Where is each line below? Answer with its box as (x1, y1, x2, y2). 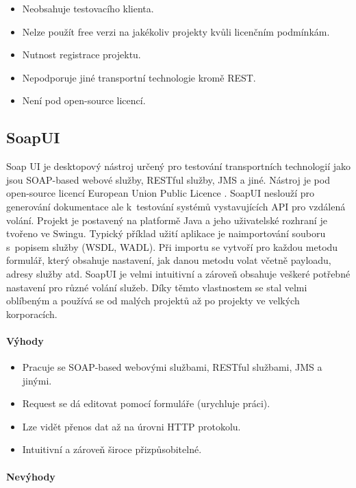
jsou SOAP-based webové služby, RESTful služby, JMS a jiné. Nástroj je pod (6, 172, 330, 186)
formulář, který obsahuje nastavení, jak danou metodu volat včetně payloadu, (6, 253, 331, 267)
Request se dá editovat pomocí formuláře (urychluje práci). (22, 396, 270, 411)
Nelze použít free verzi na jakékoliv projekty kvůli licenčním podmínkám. (22, 24, 330, 38)
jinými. (22, 373, 52, 387)
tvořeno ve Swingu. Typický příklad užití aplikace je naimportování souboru (6, 226, 326, 241)
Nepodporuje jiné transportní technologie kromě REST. (22, 70, 256, 84)
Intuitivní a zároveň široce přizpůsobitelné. (22, 442, 202, 456)
